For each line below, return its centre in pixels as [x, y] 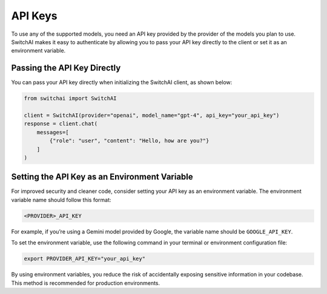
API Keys [34, 16]
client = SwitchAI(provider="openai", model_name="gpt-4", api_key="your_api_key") [152, 115]
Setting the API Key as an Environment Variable [102, 177]
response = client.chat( [61, 124]
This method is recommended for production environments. [86, 283]
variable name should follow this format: [61, 200]
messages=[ [53, 132]
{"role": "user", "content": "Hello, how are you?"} [129, 141]
